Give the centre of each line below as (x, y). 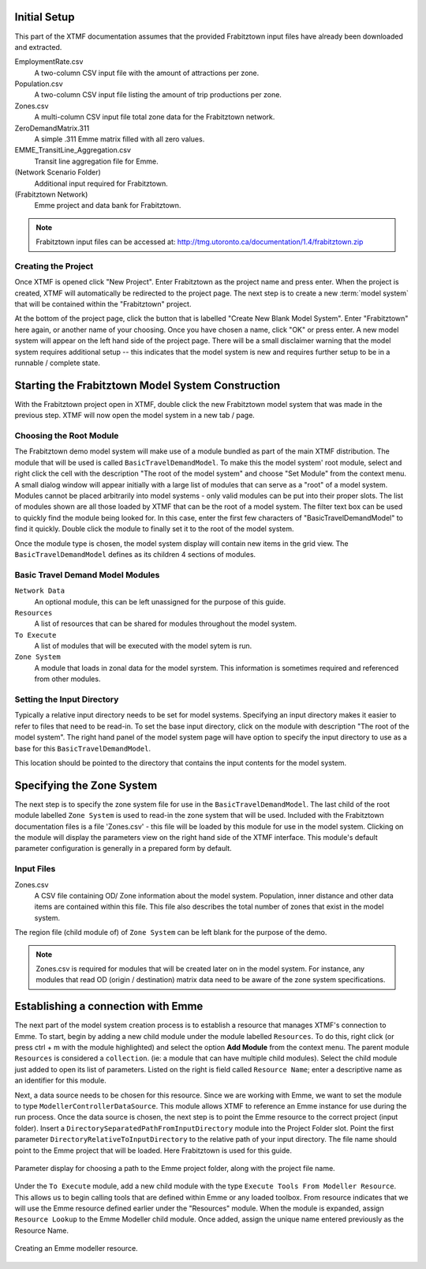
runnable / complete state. (57, 363)
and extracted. (38, 47)
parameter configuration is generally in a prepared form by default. (123, 849)
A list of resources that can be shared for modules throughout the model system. (166, 623)
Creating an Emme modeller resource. (76, 1248)
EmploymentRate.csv (49, 62)
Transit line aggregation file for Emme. (96, 161)
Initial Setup (45, 17)
